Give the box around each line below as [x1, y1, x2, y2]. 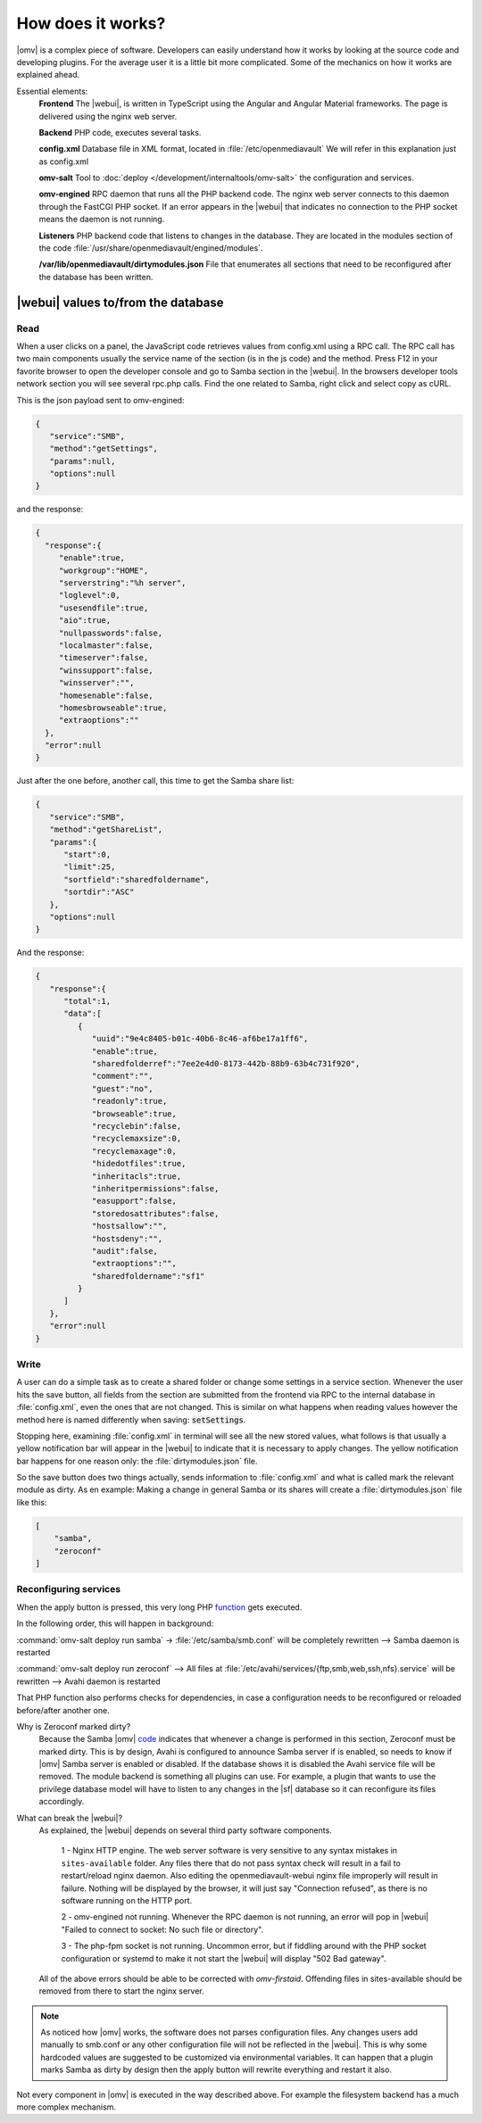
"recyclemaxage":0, [91, 1146, 178, 1156]
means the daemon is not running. [38, 214, 165, 225]
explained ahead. [16, 70, 80, 80]
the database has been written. [38, 271, 154, 282]
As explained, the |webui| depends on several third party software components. [38, 1825, 332, 1836]
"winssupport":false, [58, 665, 154, 676]
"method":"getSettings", [49, 444, 158, 454]
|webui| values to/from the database [16, 294, 224, 310]
